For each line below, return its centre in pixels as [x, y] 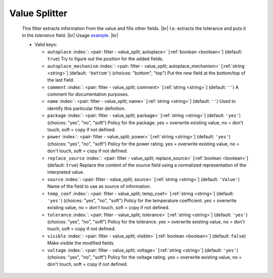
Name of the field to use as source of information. [99, 186]
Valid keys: [46, 45]
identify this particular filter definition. [86, 108]
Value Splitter [38, 13]
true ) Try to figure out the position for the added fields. [105, 59]
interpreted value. [66, 172]
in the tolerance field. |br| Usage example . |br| [70, 35]
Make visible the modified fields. [81, 243]
